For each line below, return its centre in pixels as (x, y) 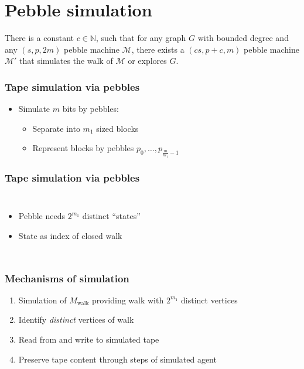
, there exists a (158, 49)
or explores (147, 61)
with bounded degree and (243, 38)
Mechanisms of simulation (67, 278)
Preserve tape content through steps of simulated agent (117, 359)
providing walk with (128, 300)
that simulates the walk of (66, 61)
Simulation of (42, 300)
